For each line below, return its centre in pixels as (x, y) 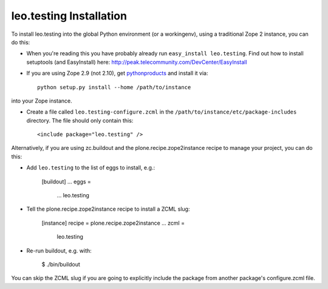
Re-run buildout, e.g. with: (59, 250)
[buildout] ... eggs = (66, 182)
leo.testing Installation (69, 16)
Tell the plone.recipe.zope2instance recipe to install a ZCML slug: (108, 209)
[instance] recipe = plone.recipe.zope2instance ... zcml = (113, 223)
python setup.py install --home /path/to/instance (114, 87)
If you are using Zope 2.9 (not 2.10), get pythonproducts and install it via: (117, 73)
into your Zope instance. (42, 101)
